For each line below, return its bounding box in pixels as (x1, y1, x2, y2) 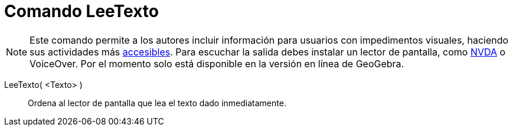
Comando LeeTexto (4, 1, 159, 21)
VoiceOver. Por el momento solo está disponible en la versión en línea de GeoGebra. (30, 57, 404, 70)
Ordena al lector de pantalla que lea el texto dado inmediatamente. (28, 97, 286, 108)
